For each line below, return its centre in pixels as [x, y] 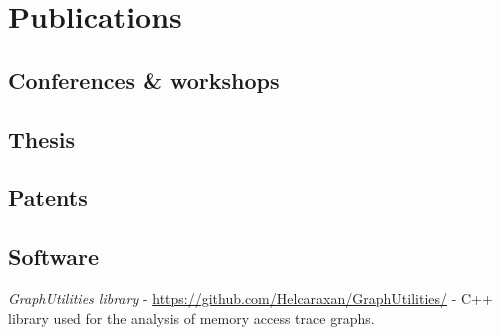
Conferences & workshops [144, 79]
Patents [48, 197]
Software [54, 256]
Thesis [42, 138]
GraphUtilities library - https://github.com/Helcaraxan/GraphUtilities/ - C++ [250, 297]
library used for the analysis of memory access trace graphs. [191, 317]
